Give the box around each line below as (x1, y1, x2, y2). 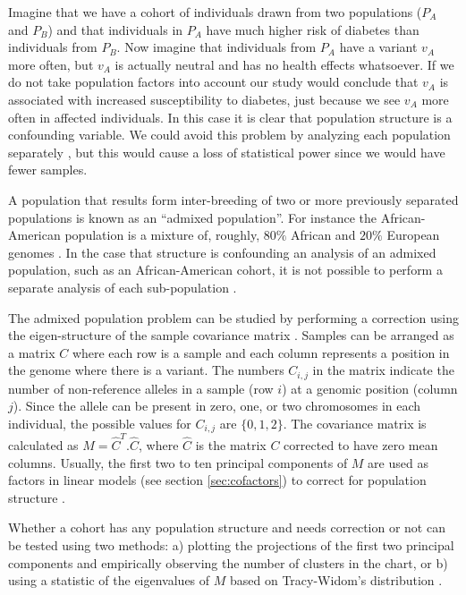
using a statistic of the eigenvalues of (8, 571, 210, 590)
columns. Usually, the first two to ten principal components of (8, 453, 348, 472)
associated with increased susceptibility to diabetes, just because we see (8, 89, 401, 108)
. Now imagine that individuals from (116, 38, 317, 56)
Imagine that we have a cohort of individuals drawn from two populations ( (8, 3, 422, 21)
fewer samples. (8, 160, 88, 179)
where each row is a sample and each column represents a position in (72, 343, 450, 361)
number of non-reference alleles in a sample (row (8, 378, 274, 397)
